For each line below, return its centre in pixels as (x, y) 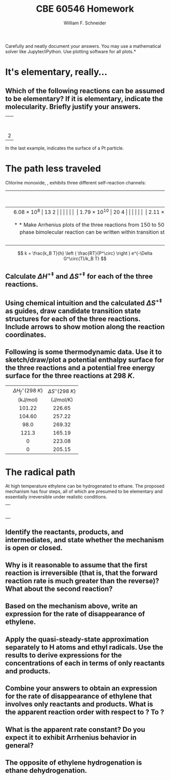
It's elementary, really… (56, 72)
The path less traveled (53, 169)
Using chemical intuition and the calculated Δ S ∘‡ (84, 302)
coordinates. (26, 335)
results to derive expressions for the (64, 655)
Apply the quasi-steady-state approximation (77, 639)
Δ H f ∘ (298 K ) (28, 391)
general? (19, 745)
